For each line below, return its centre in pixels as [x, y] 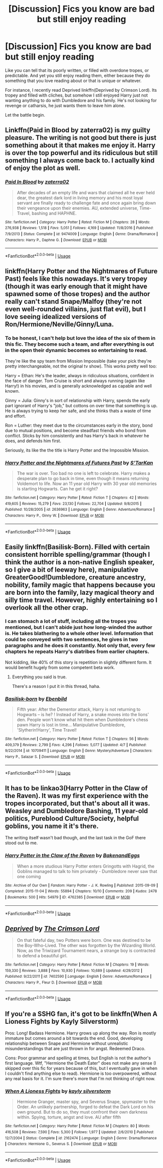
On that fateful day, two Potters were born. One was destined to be [84, 940]
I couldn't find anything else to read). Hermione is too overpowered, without [81, 1073]
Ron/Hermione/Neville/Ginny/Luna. [59, 325]
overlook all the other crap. [47, 608]
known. [12, 391]
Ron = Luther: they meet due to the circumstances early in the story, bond [79, 425]
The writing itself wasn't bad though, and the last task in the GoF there [75, 838]
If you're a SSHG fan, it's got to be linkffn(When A [81, 1014]
